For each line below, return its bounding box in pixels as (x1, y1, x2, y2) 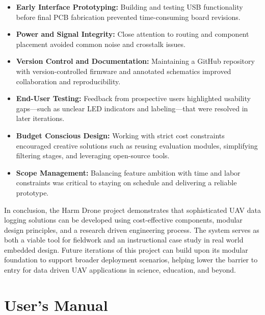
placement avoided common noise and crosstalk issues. (16, 38, 185, 49)
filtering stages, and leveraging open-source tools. (16, 150, 170, 161)
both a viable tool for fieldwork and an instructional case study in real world (4, 234, 244, 245)
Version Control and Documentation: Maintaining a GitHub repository (16, 56, 255, 66)
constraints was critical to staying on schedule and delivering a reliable (16, 177, 237, 188)
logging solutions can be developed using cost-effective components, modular (4, 214, 243, 225)
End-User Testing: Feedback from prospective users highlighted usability (16, 93, 251, 104)
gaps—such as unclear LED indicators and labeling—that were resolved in (16, 103, 248, 113)
